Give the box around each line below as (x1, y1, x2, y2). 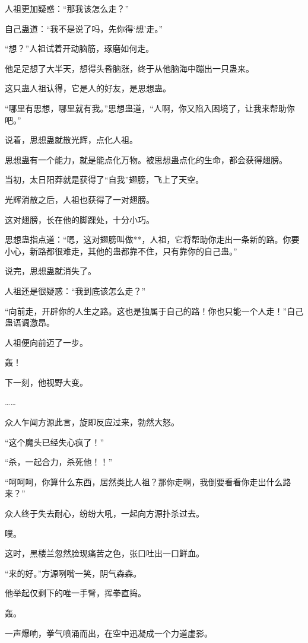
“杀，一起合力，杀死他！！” (5, 456, 113, 468)
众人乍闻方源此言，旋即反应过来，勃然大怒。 (5, 416, 179, 428)
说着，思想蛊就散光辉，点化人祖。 (5, 133, 138, 146)
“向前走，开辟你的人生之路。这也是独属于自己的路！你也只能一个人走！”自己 (5, 304, 304, 317)
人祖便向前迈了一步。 (5, 336, 88, 348)
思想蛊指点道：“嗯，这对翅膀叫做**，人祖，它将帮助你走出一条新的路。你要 (5, 233, 300, 246)
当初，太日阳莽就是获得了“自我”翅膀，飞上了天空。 (5, 173, 204, 186)
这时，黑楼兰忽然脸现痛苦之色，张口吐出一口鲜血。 (5, 547, 204, 559)
